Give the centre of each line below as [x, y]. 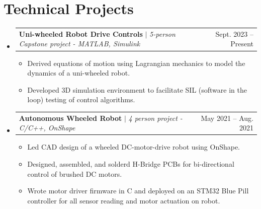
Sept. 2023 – [234, 33]
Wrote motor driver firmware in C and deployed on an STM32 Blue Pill [138, 191]
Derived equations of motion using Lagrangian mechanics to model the [136, 63]
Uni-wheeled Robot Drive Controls [81, 33]
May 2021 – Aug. [227, 118]
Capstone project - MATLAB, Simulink [79, 44]
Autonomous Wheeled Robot [70, 118]
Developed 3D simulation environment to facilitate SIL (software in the [137, 89]
